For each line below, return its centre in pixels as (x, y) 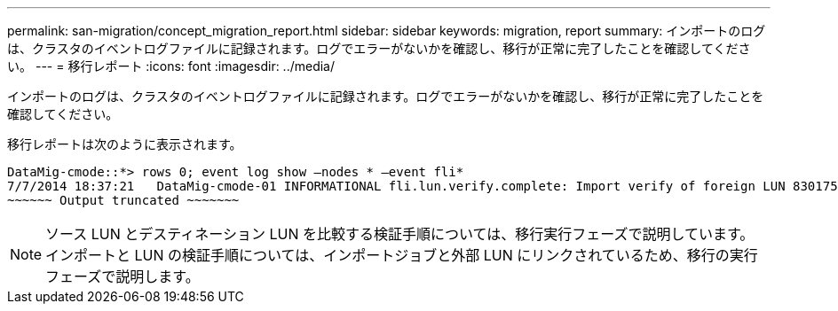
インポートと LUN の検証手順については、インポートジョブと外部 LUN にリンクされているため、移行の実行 (402, 255)
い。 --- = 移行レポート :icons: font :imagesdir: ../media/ (171, 66)
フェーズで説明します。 (123, 276)
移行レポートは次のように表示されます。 (125, 144)
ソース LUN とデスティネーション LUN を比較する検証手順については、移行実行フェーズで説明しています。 (400, 234)
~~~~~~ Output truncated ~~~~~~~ (123, 200)
